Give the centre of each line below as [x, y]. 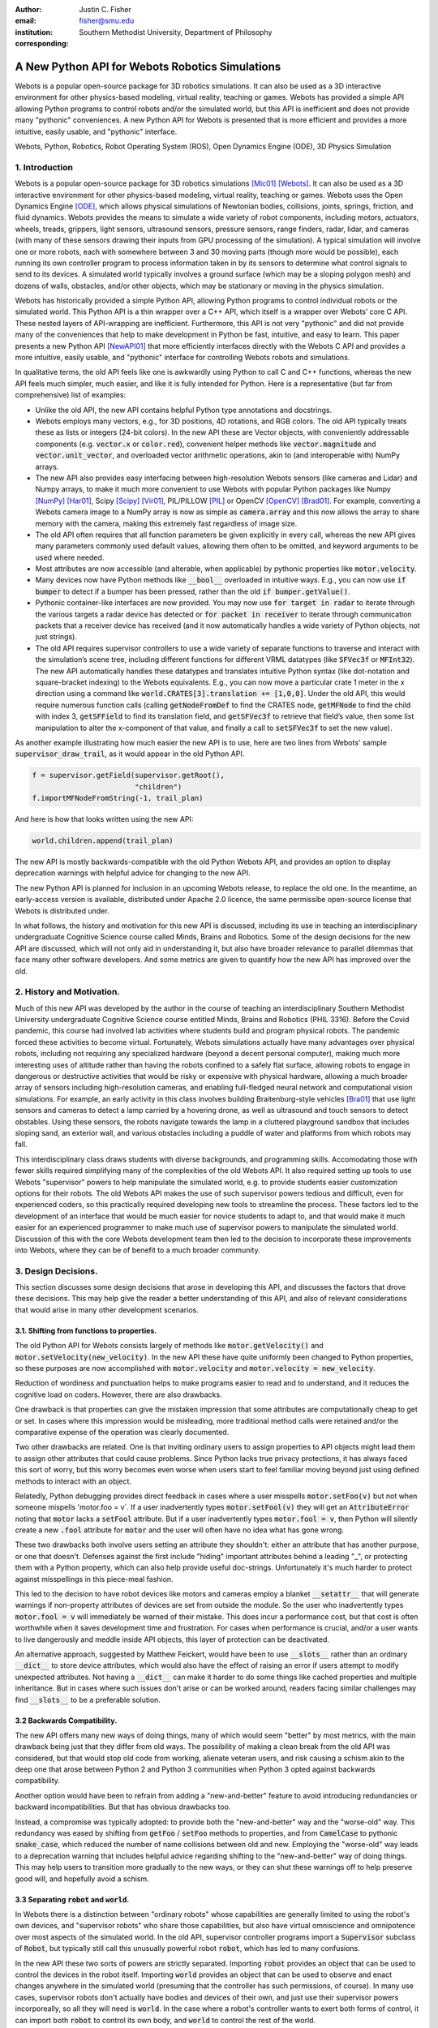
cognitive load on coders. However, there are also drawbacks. [118, 1394]
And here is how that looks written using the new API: [104, 819]
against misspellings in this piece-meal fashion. [94, 1579]
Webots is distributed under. [62, 911]
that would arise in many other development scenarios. [107, 1309]
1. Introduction [44, 167]
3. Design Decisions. [56, 1271]
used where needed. [70, 557]
